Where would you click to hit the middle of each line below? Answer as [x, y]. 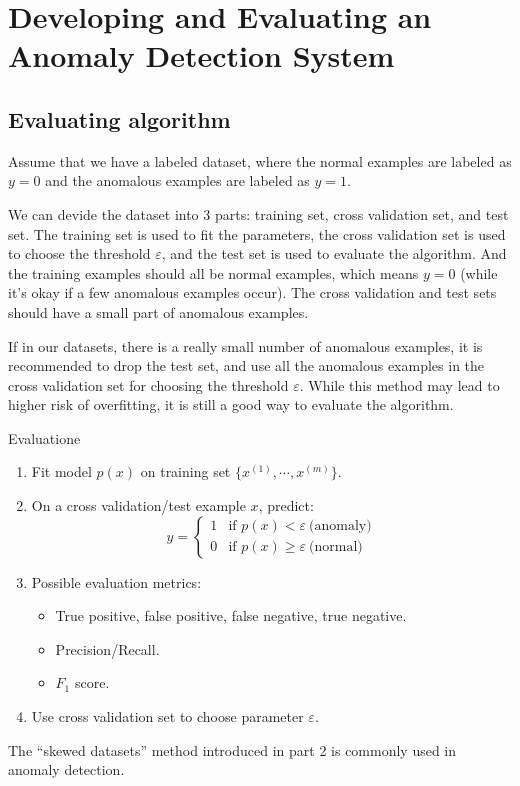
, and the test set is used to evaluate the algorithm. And [334, 253]
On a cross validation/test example [138, 505]
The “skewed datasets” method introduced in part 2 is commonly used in [232, 749]
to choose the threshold [79, 253]
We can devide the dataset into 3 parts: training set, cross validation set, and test [258, 213]
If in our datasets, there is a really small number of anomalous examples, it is [245, 345]
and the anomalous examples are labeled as [177, 180]
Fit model [61, 471]
